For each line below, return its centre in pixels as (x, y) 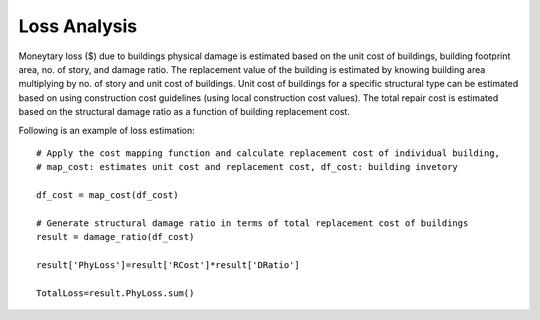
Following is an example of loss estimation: (106, 130)
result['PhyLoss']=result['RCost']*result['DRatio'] (168, 265)
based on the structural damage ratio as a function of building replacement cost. (184, 112)
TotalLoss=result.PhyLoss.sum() (115, 293)
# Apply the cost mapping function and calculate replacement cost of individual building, (268, 153)
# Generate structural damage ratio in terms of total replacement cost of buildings (252, 223)
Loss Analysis (78, 26)
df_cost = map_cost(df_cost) (107, 195)
